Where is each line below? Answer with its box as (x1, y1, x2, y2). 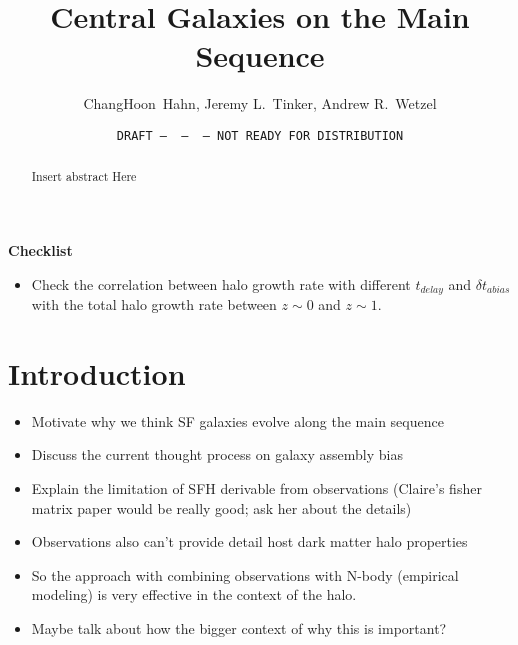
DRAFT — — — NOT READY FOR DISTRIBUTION (116, 128, 404, 143)
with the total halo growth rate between (31, 294, 277, 315)
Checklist (8, 240, 73, 261)
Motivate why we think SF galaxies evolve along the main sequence (31, 410, 444, 431)
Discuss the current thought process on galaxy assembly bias (31, 444, 403, 465)
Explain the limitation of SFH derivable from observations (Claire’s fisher (31, 477, 482, 498)
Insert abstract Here (31, 168, 137, 185)
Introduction (8, 352, 186, 393)
